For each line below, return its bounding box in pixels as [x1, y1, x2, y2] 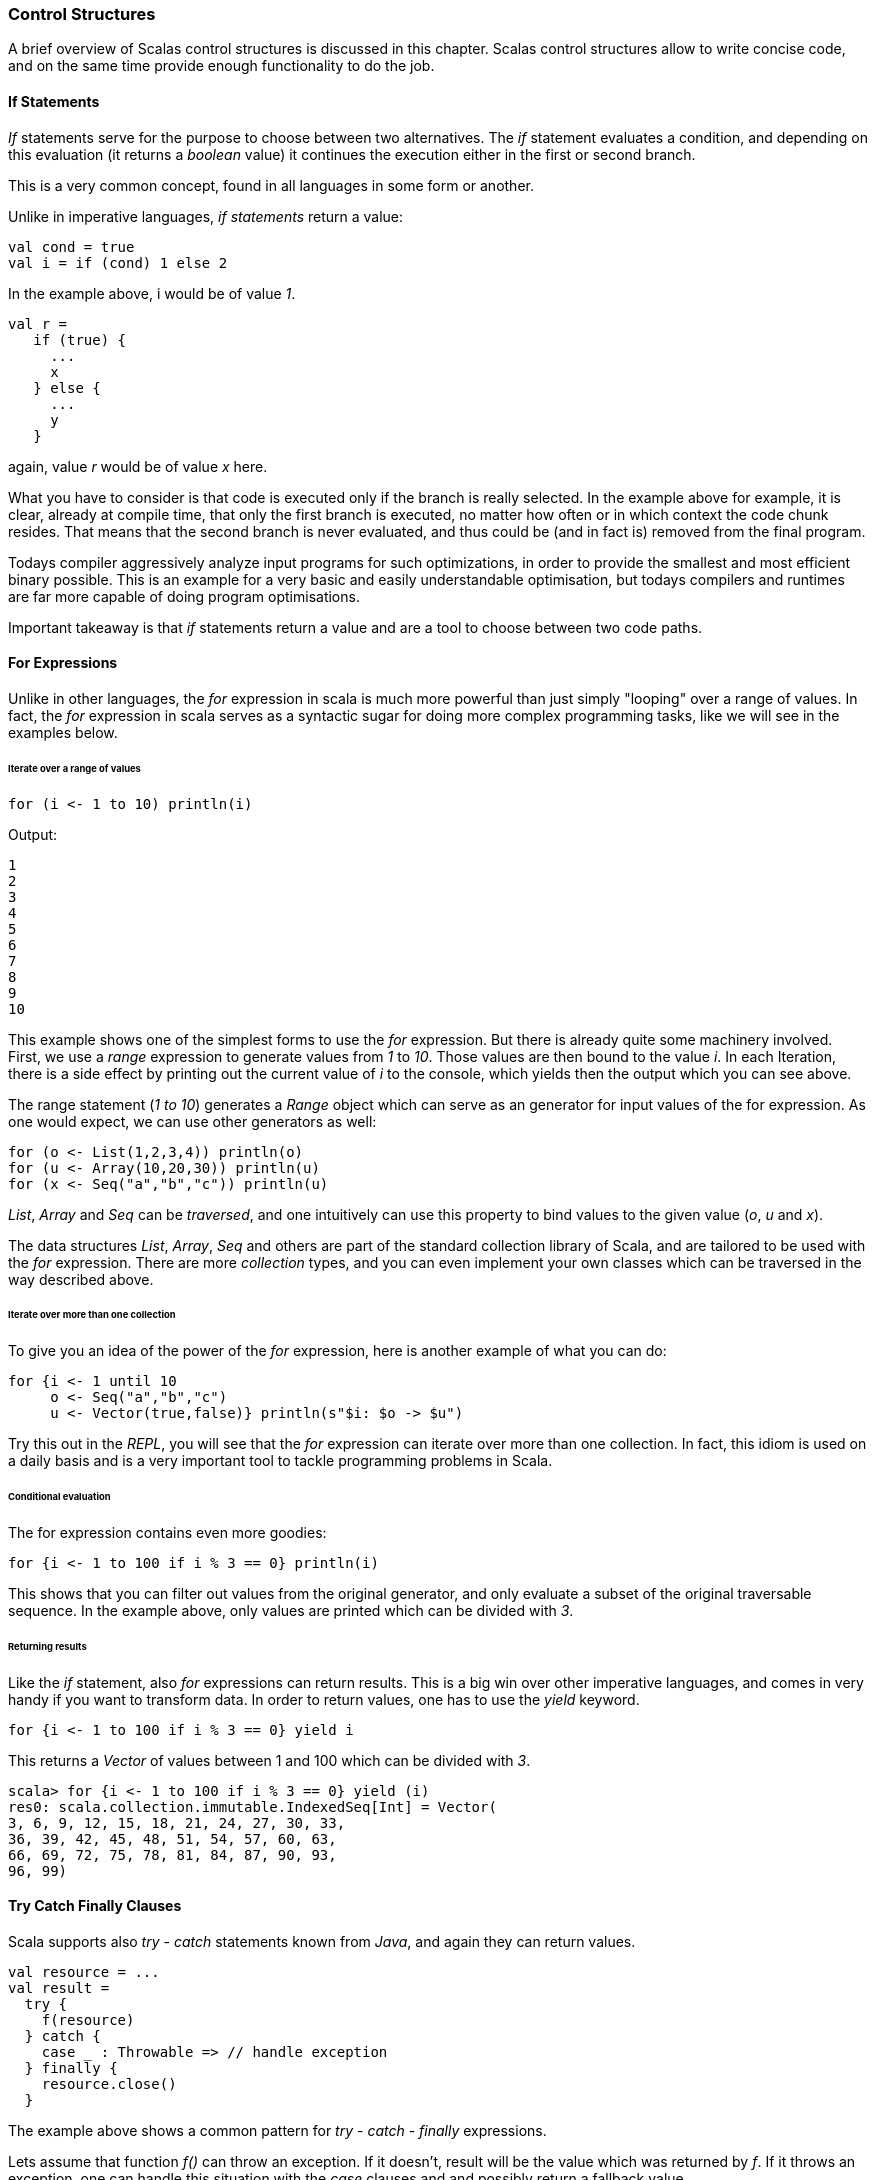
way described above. [8, 1270, 154, 1288]
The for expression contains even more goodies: [8, 1523, 327, 1541]
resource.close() [41, 2075, 177, 2092]
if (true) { [33, 331, 127, 348]
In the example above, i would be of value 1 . [8, 284, 296, 302]
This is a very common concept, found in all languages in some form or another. [8, 176, 534, 194]
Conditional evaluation [8, 1491, 111, 1503]
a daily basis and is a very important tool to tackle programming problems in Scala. [8, 1452, 553, 1470]
